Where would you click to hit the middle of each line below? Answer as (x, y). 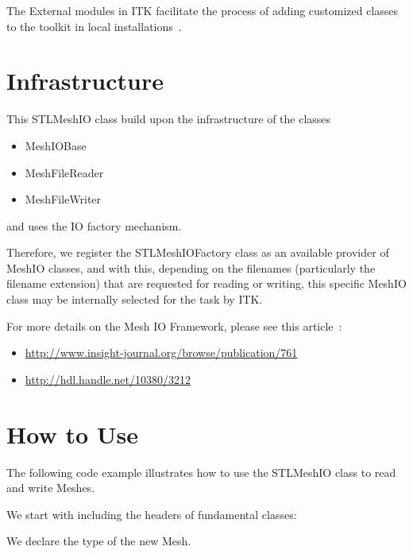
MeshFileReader (64, 172)
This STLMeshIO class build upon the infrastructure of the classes (169, 119)
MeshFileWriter (63, 199)
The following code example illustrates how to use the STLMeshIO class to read (201, 472)
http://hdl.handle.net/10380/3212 (108, 379)
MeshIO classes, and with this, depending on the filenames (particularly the (191, 267)
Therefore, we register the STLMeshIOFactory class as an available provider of (198, 252)
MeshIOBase (56, 145)
